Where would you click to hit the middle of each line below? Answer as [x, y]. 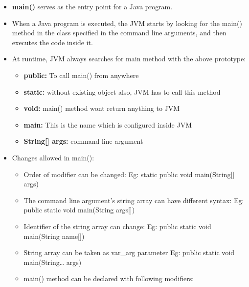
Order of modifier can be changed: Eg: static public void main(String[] [129, 174]
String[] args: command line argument [83, 141]
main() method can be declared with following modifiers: [109, 278]
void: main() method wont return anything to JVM [102, 108]
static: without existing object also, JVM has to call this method [122, 91]
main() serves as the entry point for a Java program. [92, 6]
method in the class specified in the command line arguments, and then [119, 33]
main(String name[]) [54, 236]
